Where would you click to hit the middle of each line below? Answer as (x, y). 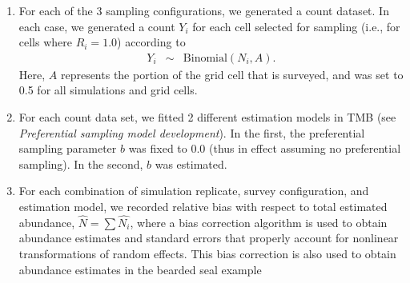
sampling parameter (68, 148)
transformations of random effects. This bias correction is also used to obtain (207, 253)
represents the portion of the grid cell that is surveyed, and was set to (232, 74)
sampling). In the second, (81, 163)
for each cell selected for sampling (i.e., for (296, 26)
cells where (46, 42)
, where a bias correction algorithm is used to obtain (259, 222)
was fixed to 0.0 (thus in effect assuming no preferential (265, 148)
